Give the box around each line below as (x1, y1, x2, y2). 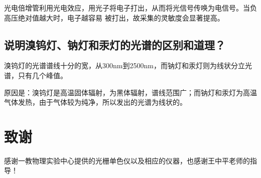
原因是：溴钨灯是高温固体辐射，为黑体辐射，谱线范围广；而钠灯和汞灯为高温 (4, 87, 257, 97)
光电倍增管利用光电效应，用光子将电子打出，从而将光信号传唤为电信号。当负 (4, 3, 257, 13)
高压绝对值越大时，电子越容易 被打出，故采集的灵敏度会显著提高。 (4, 12, 224, 23)
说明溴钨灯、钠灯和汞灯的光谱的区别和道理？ (4, 37, 225, 52)
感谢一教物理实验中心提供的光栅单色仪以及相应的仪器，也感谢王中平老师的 (4, 155, 250, 165)
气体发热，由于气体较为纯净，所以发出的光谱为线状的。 (4, 97, 187, 107)
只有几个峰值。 (18, 70, 67, 80)
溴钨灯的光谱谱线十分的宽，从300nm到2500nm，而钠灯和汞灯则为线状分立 (4, 60, 245, 71)
